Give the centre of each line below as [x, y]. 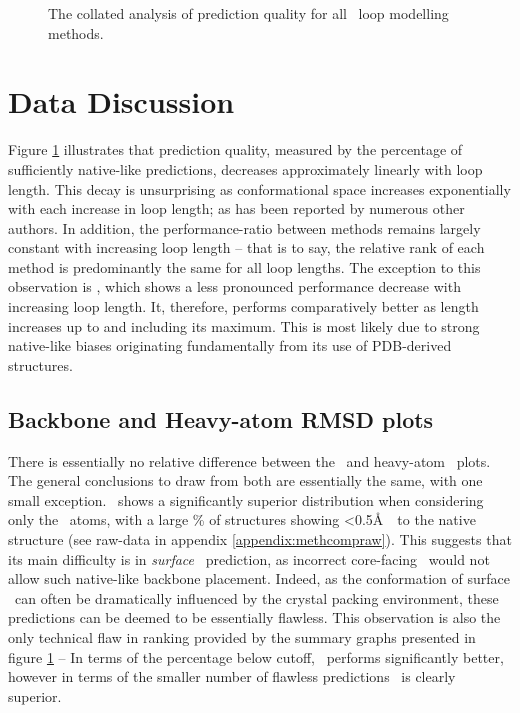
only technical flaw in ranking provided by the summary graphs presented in [242, 636]
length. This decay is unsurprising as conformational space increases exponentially [259, 188]
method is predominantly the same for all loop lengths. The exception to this [244, 266]
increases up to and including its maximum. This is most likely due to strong [244, 325]
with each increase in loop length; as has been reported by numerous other [236, 208]
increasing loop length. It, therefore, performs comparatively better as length [243, 306]
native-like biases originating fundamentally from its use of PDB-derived [230, 345]
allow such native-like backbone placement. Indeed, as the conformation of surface [259, 578]
